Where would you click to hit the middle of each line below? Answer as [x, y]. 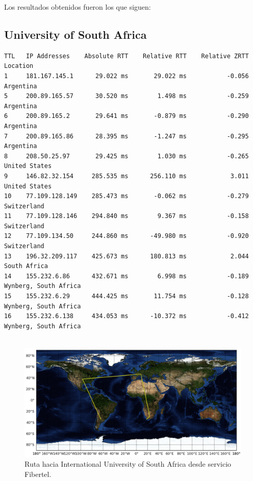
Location [19, 66]
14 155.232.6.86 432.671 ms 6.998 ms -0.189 [127, 276]
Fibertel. [38, 474]
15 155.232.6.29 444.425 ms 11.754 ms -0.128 [127, 296]
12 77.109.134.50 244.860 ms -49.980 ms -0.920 [127, 236]
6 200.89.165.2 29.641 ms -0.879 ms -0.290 [127, 116]
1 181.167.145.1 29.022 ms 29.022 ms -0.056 [127, 76]
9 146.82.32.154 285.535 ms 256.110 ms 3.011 [127, 176]
